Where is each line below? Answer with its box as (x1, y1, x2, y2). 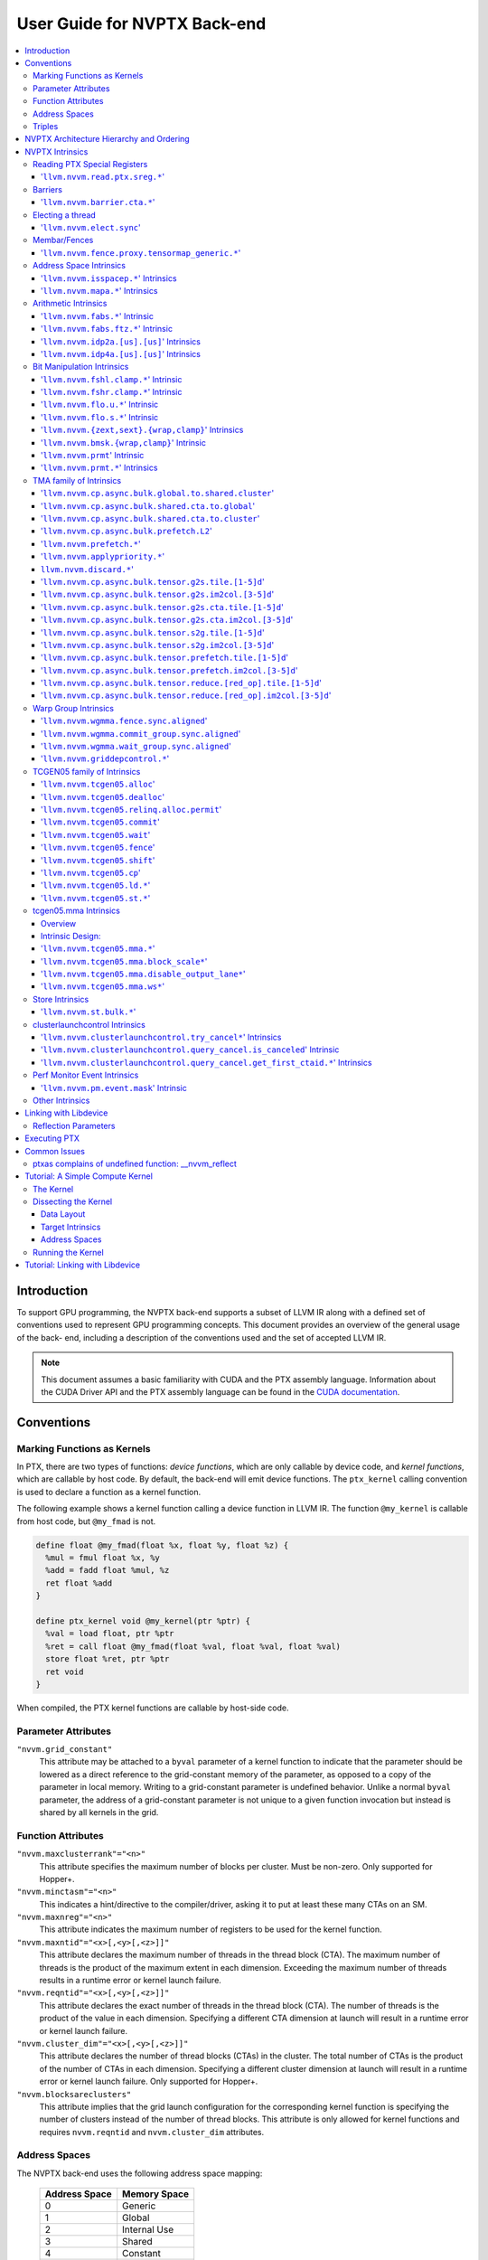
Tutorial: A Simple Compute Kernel (24, 1171, 154, 1182)
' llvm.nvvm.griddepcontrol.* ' (41, 753, 170, 764)
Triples (33, 120, 59, 131)
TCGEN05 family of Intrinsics (33, 766, 141, 777)
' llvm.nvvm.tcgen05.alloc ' (41, 778, 155, 790)
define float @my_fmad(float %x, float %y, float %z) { (35, 1540, 289, 1550)
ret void (45, 1666, 84, 1677)
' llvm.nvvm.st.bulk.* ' (41, 1006, 136, 1017)
